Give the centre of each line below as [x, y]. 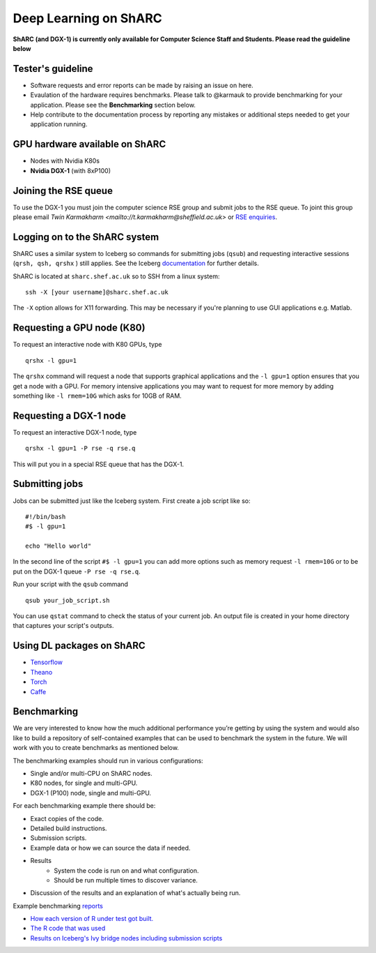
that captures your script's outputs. [63, 626]
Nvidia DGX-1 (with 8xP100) [71, 170]
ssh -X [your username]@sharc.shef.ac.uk [97, 292]
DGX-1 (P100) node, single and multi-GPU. [91, 793]
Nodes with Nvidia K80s [65, 161]
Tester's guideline [53, 69]
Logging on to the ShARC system [86, 237]
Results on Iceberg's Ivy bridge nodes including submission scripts [126, 938]
